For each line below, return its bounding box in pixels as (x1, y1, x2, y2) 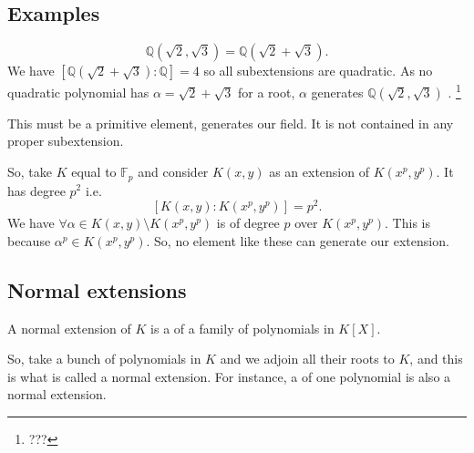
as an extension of (269, 162, 369, 181)
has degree (7, 180, 66, 200)
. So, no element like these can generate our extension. (146, 231, 449, 250)
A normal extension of (7, 318, 131, 337)
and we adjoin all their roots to (220, 349, 395, 368)
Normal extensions (7, 275, 187, 304)
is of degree (216, 213, 280, 232)
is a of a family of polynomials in (150, 318, 335, 337)
